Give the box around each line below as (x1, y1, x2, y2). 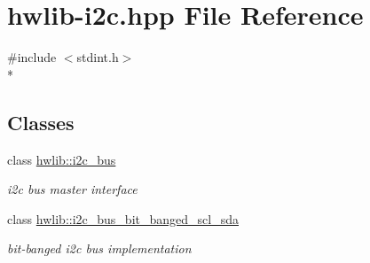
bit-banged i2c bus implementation (7, 239, 192, 258)
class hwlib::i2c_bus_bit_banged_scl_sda (7, 209, 239, 228)
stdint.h (76, 48, 119, 66)
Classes (7, 108, 75, 135)
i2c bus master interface (7, 180, 138, 198)
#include (7, 48, 57, 66)
